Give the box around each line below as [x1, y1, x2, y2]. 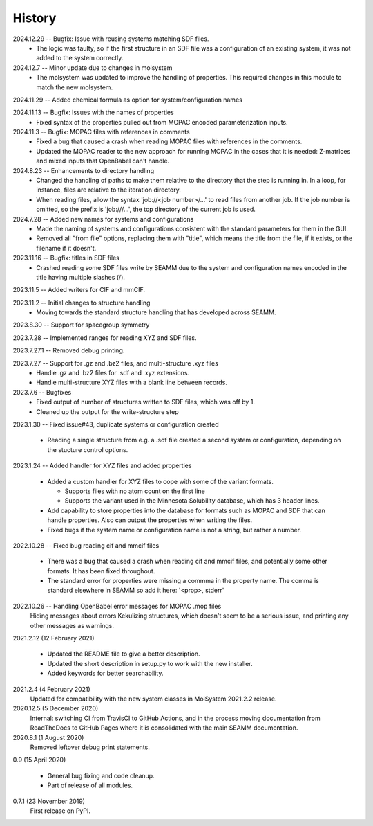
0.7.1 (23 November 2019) [12, 797, 86, 805]
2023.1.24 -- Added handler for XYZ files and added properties [12, 461, 192, 470]
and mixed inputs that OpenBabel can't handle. [36, 156, 170, 165]
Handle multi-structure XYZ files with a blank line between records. [36, 378, 228, 387]
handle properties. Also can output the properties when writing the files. [47, 516, 253, 524]
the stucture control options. [47, 445, 128, 454]
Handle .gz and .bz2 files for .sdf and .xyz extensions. [36, 369, 190, 377]
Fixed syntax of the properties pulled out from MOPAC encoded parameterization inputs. [36, 118, 288, 126]
